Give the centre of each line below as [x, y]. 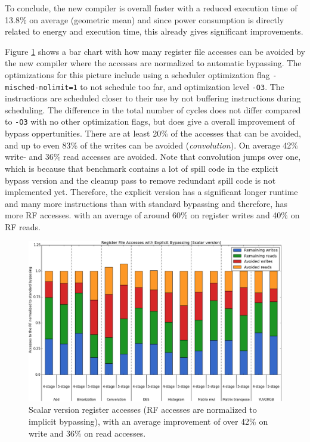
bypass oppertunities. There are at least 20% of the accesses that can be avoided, [153, 133]
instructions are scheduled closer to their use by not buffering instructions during [153, 98]
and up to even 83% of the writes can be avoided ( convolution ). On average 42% [151, 145]
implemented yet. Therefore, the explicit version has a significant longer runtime [151, 192]
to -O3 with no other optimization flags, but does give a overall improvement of [150, 121]
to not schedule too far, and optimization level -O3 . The [182, 86]
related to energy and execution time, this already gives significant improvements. [154, 31]
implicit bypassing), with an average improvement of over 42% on [148, 421]
